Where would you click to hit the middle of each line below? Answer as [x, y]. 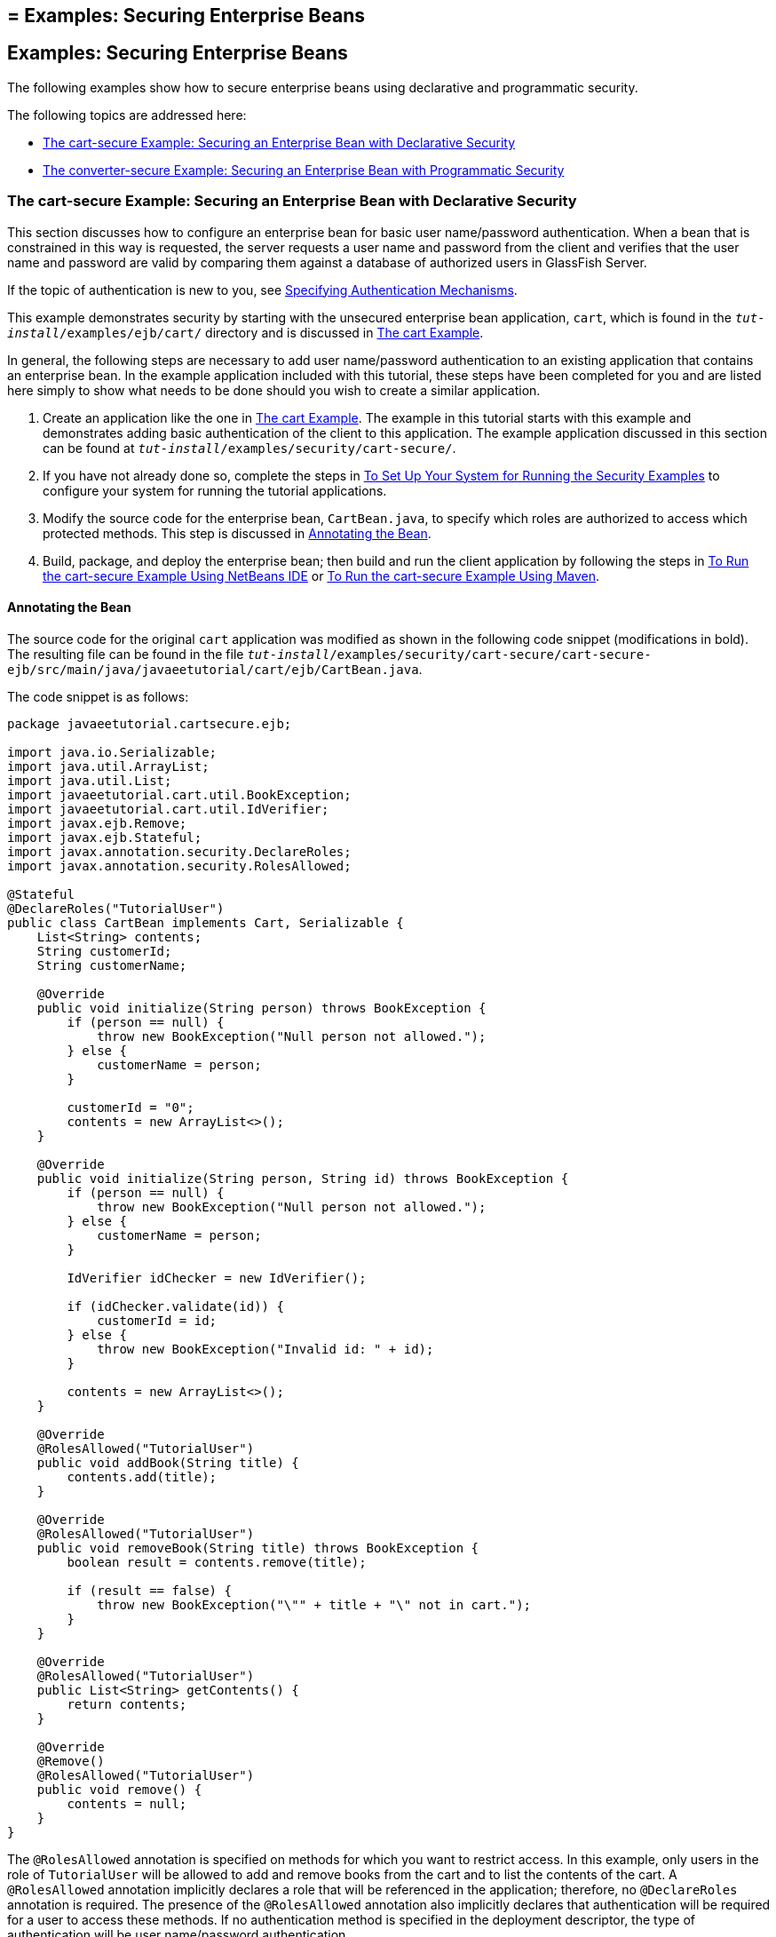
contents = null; [127, 1803]
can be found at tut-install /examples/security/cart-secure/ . [249, 448]
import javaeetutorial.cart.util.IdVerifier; [168, 809]
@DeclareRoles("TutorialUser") [116, 908]
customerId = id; [157, 1320]
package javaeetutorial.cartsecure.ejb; [150, 723]
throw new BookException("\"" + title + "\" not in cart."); [314, 1604]
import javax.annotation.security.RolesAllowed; [179, 865]
